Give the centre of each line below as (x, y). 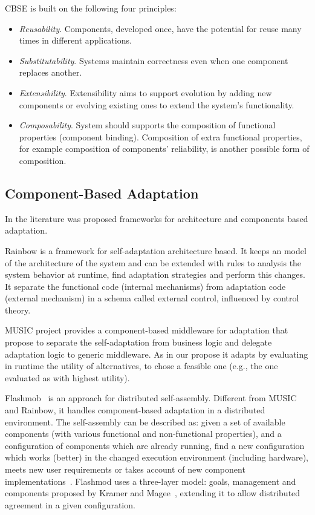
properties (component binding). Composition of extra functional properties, (161, 136)
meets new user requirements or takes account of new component (125, 469)
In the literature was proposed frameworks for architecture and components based (157, 218)
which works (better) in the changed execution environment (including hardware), (157, 457)
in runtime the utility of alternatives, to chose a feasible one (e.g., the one (141, 366)
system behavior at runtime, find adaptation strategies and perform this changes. (155, 274)
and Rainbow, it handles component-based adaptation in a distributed (135, 410)
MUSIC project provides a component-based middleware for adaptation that (147, 330)
